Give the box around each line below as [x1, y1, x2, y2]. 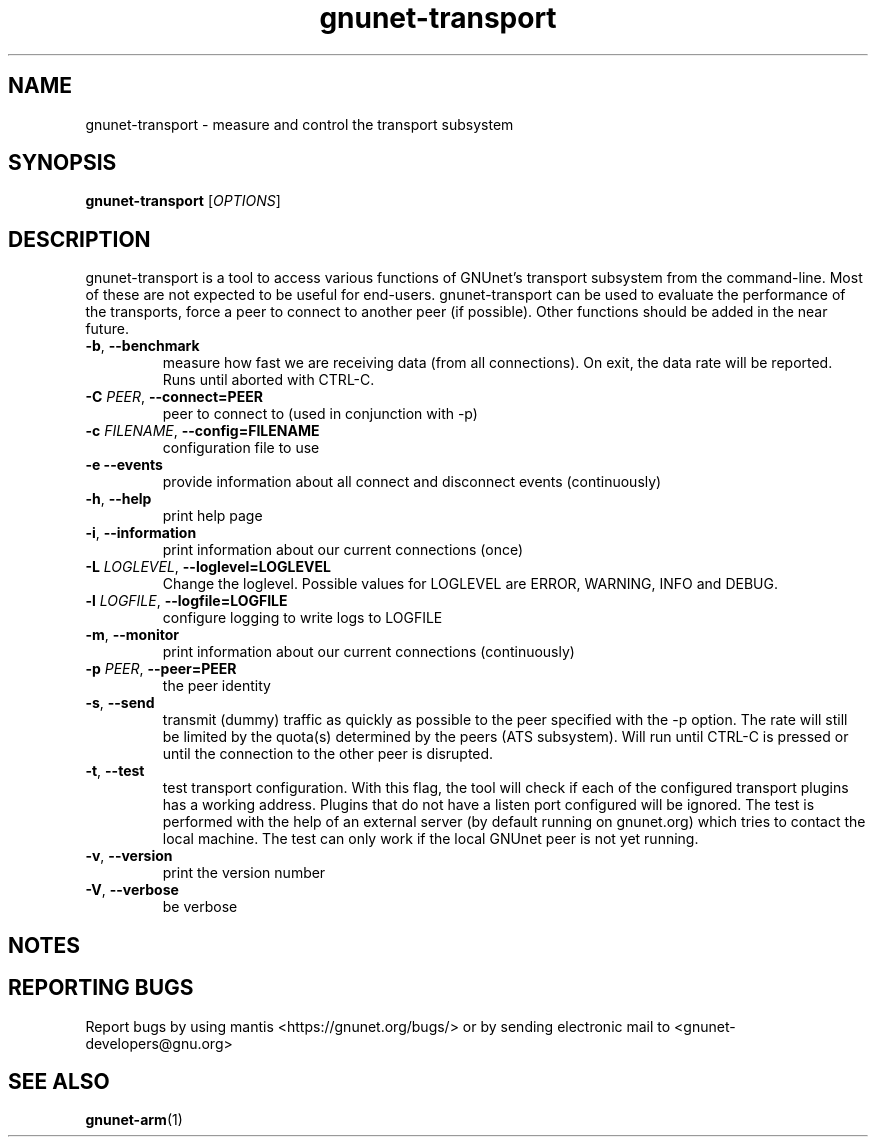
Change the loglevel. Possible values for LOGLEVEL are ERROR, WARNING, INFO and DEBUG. [162, 575, 778, 593]
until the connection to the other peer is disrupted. [162, 745, 494, 763]
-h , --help [85, 490, 152, 508]
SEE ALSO [8, 1068, 110, 1094]
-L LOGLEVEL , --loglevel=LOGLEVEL [85, 558, 331, 576]
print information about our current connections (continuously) [162, 643, 575, 661]
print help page [162, 507, 263, 525]
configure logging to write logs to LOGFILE [162, 609, 443, 627]
